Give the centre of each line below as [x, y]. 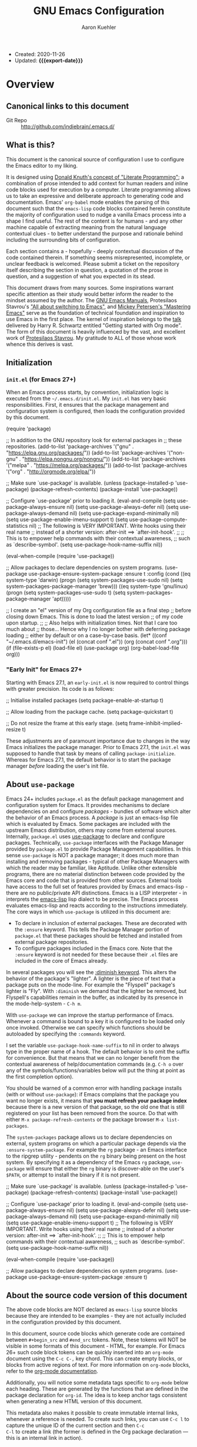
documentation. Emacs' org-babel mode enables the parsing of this [88, 202]
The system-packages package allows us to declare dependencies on [89, 1137]
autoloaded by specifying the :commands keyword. [66, 1034]
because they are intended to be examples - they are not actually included [96, 1316]
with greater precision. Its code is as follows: [60, 688]
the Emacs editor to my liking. [42, 165]
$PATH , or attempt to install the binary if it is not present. [73, 1175]
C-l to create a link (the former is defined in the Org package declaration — [97, 1432]
